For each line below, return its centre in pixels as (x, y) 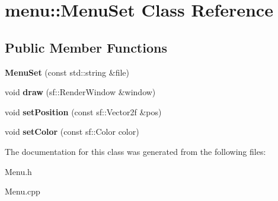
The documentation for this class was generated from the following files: (135, 151)
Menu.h (18, 171)
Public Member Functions (86, 47)
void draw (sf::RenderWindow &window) (80, 92)
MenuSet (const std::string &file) (67, 72)
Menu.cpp (23, 191)
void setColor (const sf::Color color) (72, 132)
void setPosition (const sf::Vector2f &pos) (83, 111)
